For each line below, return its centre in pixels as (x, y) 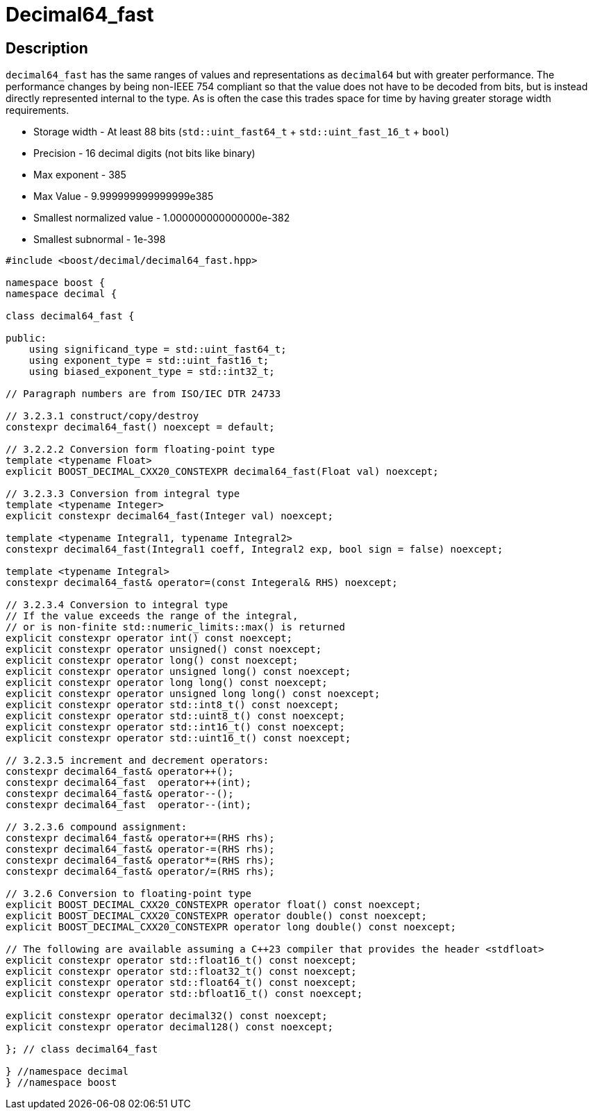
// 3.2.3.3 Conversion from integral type (123, 494)
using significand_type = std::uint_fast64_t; (158, 350)
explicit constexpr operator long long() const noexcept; (167, 683)
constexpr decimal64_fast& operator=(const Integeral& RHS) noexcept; (202, 583)
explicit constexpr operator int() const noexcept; (149, 638)
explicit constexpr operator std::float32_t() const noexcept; (181, 972)
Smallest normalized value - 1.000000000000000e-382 (162, 218)
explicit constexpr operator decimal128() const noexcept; (170, 1027)
